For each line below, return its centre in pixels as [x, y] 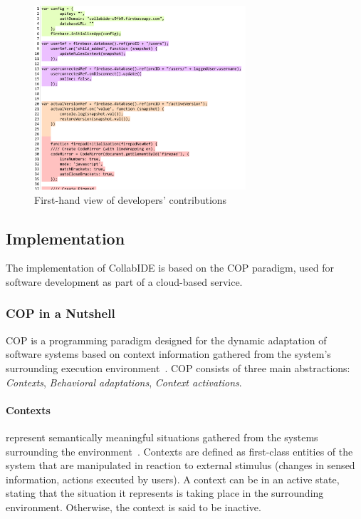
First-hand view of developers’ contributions [131, 199]
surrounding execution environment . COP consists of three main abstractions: [178, 368]
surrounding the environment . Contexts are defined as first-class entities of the [179, 451]
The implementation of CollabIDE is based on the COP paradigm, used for [170, 268]
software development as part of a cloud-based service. [124, 281]
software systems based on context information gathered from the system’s [168, 354]
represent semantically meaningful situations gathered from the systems [162, 437]
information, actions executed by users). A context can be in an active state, [173, 479]
